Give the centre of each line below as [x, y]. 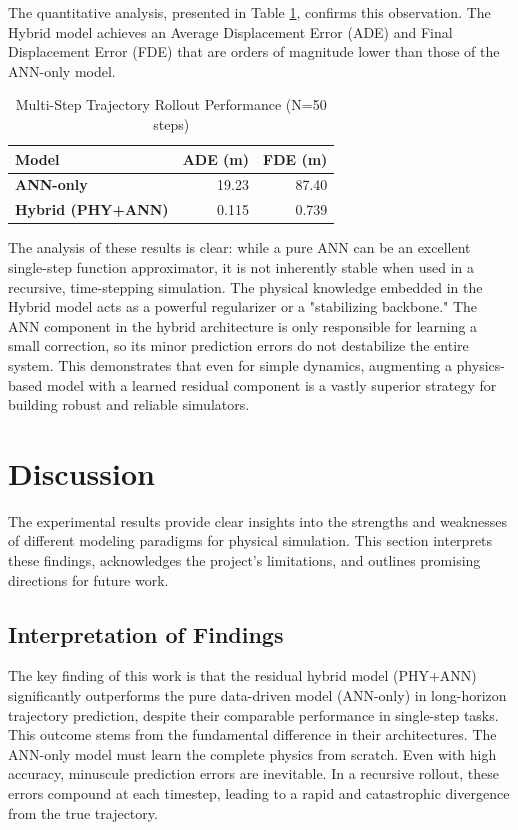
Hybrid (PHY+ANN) [92, 209]
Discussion [81, 472]
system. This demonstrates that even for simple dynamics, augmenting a [230, 364]
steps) [171, 123]
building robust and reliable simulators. [129, 404]
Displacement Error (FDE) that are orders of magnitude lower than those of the [254, 51]
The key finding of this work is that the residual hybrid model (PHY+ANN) [242, 675]
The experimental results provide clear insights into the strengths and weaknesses [258, 520]
